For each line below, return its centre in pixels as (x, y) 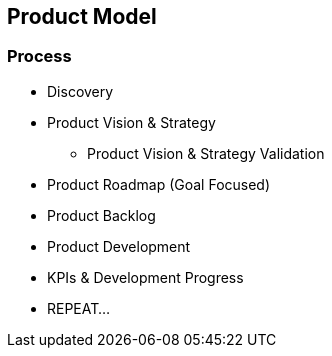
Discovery (80, 91)
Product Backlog (101, 215)
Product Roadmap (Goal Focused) (159, 184)
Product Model (82, 16)
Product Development (119, 246)
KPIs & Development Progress (145, 277)
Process (39, 56)
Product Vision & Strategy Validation (206, 153)
